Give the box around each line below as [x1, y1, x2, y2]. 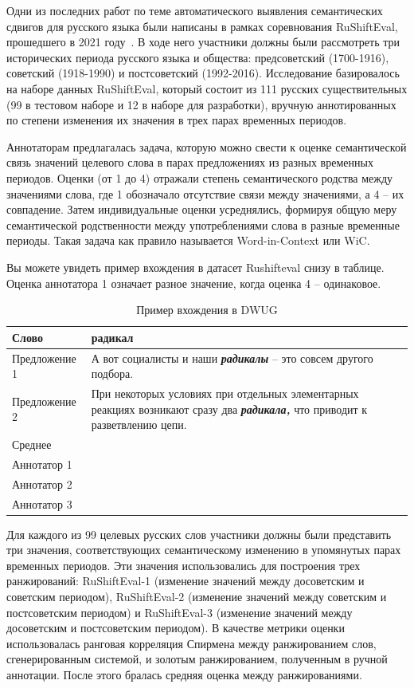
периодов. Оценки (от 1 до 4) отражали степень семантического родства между [6, 169, 393, 186]
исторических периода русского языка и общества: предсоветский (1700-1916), [6, 49, 389, 65]
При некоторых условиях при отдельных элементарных [91, 384, 359, 401]
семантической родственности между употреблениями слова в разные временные [6, 216, 400, 233]
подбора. [91, 365, 134, 382]
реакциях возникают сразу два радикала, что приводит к [91, 400, 368, 417]
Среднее [12, 436, 52, 452]
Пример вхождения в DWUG [136, 301, 278, 318]
